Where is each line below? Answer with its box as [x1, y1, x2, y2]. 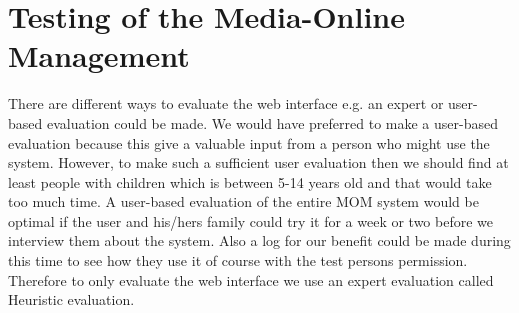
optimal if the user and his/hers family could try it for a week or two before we [8, 210, 494, 231]
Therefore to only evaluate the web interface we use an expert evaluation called [8, 269, 494, 290]
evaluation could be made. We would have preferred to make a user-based [46, 112, 498, 133]
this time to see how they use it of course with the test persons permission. [8, 250, 468, 271]
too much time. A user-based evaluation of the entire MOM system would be [8, 191, 479, 212]
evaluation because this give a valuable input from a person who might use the [8, 132, 490, 153]
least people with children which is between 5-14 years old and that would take [8, 171, 492, 192]
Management [8, 35, 190, 76]
